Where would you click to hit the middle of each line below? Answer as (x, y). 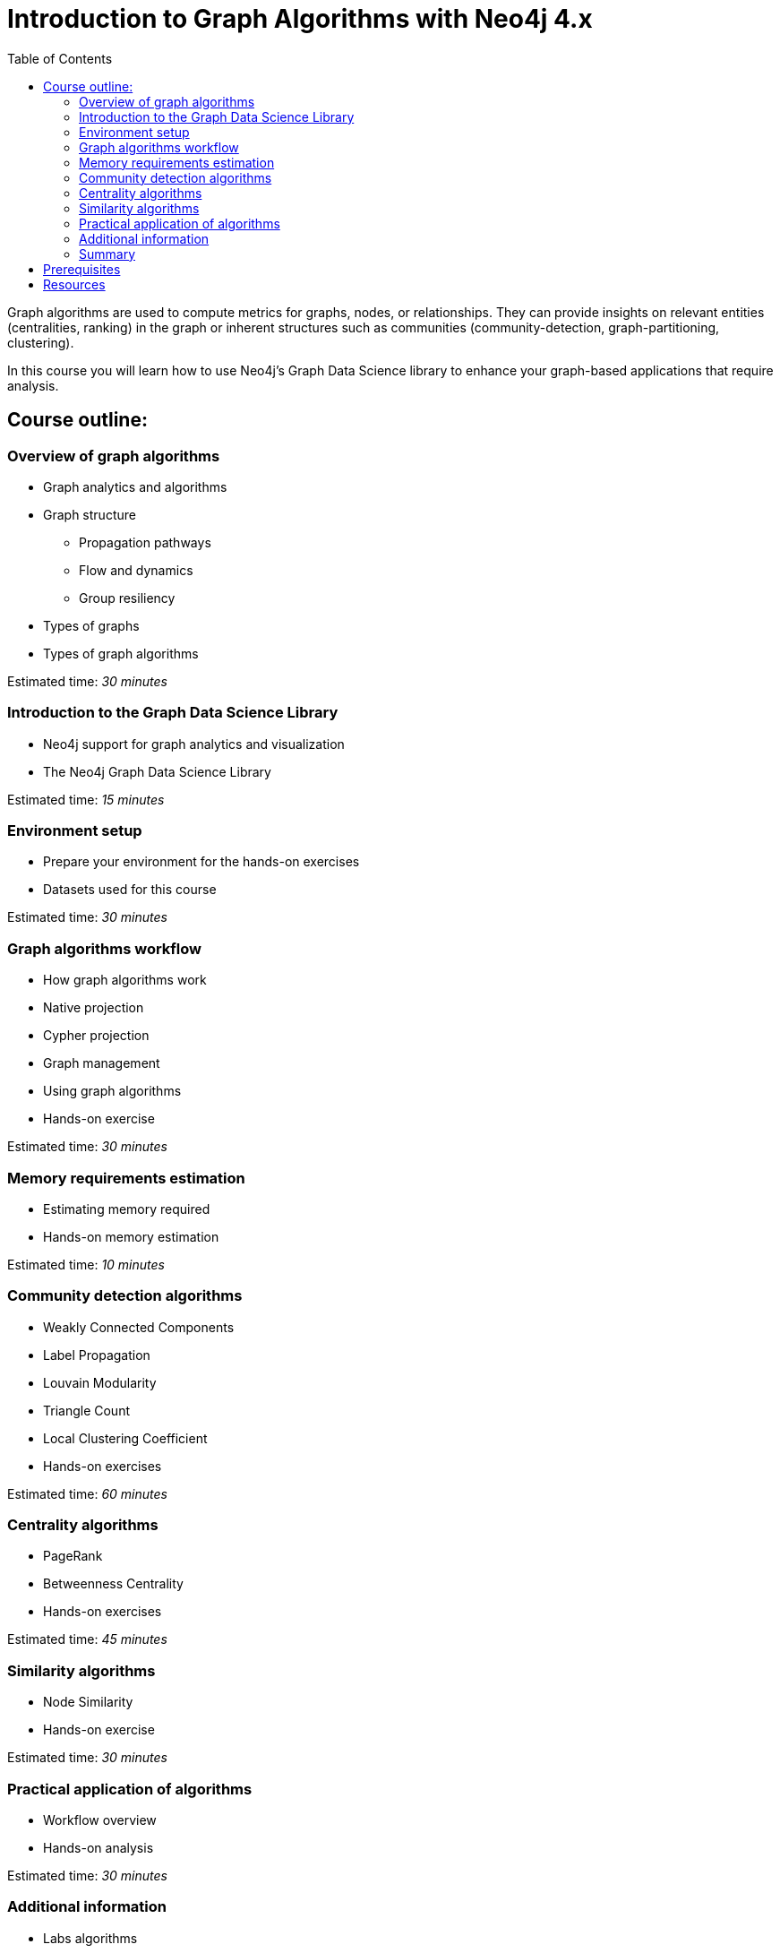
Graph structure (90, 514)
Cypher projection (96, 1036)
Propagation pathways (145, 542)
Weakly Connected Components (139, 1327)
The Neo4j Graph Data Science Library (157, 771)
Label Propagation (97, 1355)
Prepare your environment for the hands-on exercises (201, 862)
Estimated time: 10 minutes (86, 1264)
